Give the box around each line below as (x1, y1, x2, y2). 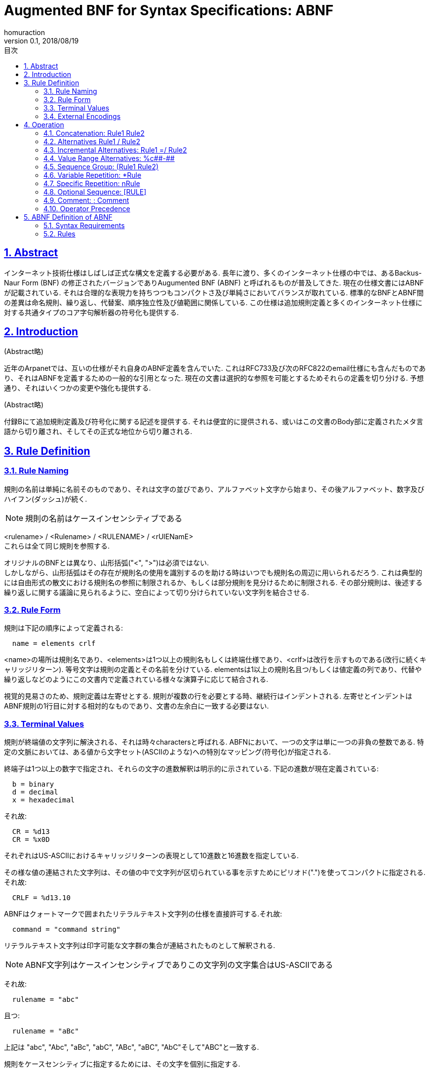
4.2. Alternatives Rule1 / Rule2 (43, 137, 141, 146)
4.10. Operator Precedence (43, 204, 130, 213)
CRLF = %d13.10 (12, 894, 71, 902)
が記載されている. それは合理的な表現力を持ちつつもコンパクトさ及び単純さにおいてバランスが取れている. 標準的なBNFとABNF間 (4, 288, 424, 297)
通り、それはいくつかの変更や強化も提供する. (4, 384, 151, 393)
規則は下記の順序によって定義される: (4, 624, 123, 633)
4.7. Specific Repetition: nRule (43, 179, 140, 188)
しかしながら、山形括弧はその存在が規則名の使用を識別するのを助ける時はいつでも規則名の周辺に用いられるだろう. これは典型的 (4, 568, 423, 577)
